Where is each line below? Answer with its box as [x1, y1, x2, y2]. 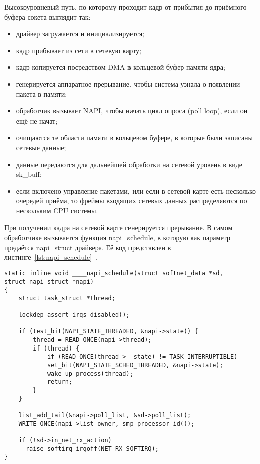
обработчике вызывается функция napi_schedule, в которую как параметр [4, 232, 230, 243]
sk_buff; [16, 169, 42, 179]
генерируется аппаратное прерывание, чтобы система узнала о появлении [16, 78, 240, 89]
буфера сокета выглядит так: [4, 11, 91, 22]
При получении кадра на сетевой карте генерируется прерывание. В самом [4, 222, 233, 233]
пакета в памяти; [16, 88, 67, 99]
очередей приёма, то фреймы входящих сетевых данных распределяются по [16, 195, 247, 206]
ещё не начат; [16, 115, 58, 126]
